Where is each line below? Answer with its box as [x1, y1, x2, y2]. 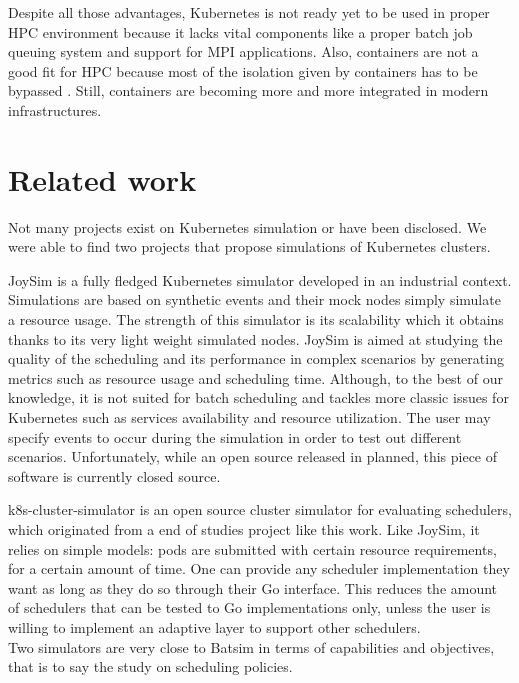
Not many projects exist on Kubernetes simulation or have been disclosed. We [8, 216, 487, 237]
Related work [8, 158, 197, 199]
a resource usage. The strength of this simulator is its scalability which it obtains [8, 309, 504, 330]
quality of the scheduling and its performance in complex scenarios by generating [8, 348, 504, 369]
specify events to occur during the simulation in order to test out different [8, 426, 462, 447]
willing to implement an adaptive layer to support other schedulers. [8, 616, 421, 637]
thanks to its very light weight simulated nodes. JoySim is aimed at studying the [8, 328, 503, 349]
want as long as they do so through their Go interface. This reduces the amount [8, 577, 498, 598]
